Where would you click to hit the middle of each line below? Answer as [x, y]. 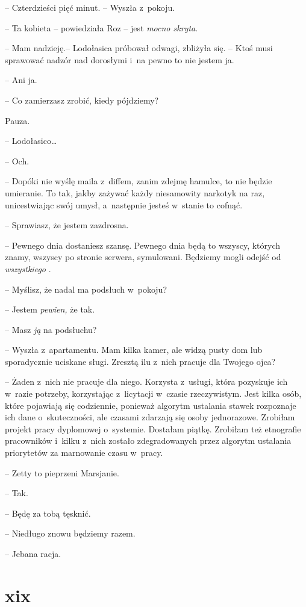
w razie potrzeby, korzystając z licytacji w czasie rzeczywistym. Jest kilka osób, [153, 394]
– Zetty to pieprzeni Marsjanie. [62, 472]
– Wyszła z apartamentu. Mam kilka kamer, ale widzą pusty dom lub [134, 350]
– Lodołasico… [31, 141]
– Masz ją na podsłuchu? [51, 329]
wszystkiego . [28, 268]
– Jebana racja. [33, 553]
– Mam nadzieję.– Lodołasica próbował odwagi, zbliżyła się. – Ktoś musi [139, 48]
